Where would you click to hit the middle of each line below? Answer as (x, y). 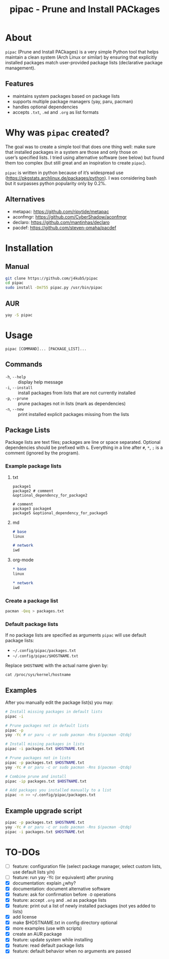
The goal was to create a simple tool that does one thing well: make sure (80, 147)
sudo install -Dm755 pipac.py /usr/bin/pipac (54, 288)
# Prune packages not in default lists (47, 725)
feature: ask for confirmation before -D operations (64, 894)
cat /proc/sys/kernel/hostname (38, 675)
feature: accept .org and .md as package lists (60, 900)
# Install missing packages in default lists (54, 712)
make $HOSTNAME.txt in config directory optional (65, 923)
